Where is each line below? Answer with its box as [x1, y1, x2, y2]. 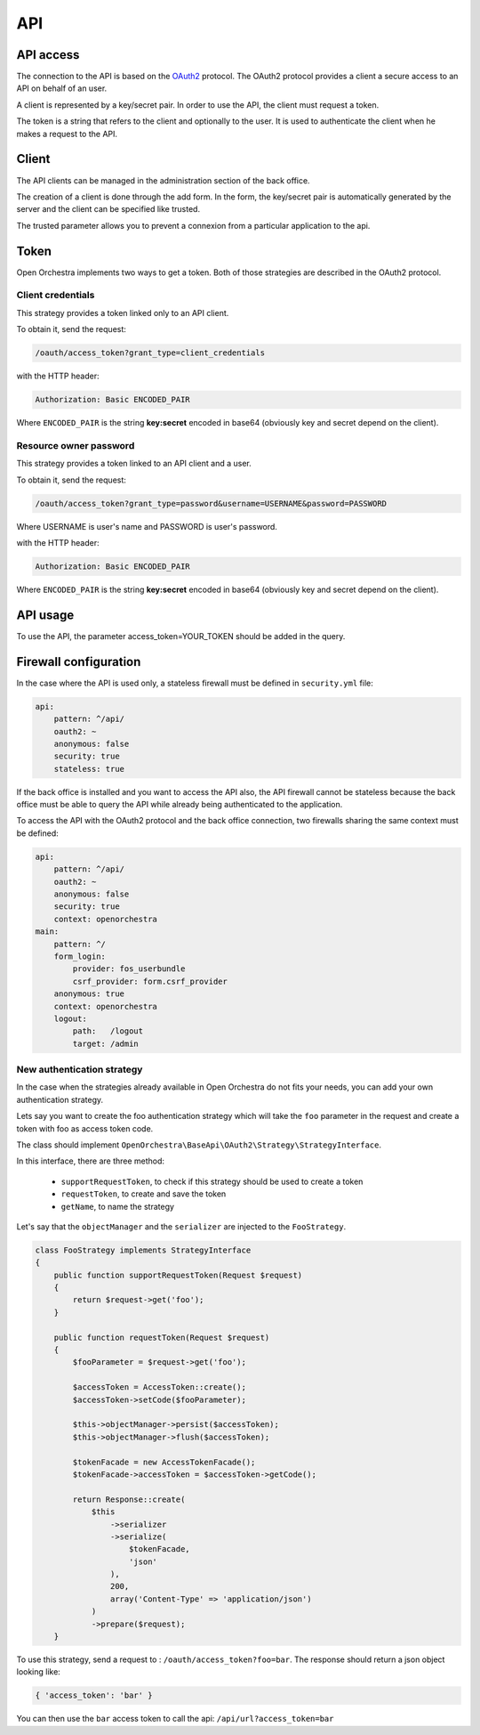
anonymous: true [53, 989, 124, 999]
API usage [16, 607, 75, 622]
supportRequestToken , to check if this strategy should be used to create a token [60, 1176, 364, 1187]
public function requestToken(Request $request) [53, 1332, 270, 1342]
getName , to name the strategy [60, 1201, 175, 1212]
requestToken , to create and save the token [60, 1188, 227, 1199]
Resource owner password [16, 439, 135, 451]
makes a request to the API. [16, 128, 118, 139]
